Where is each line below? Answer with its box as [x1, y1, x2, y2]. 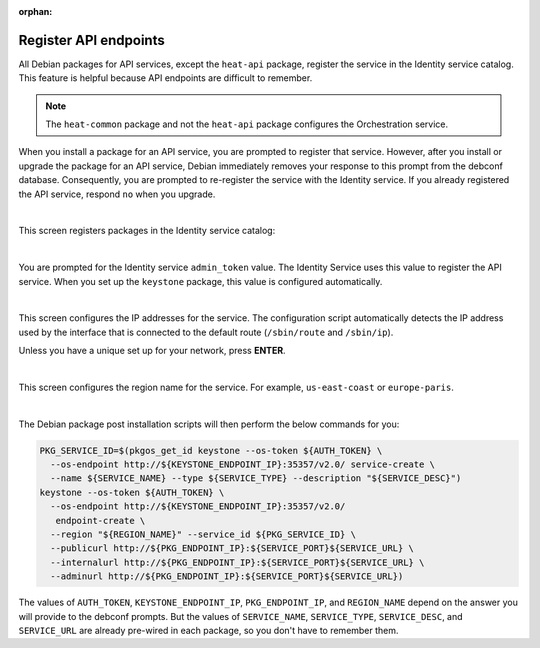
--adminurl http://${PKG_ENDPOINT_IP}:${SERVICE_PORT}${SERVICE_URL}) [50, 571, 404, 582]
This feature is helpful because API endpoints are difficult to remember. [18, 72, 313, 84]
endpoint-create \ [55, 515, 146, 526]
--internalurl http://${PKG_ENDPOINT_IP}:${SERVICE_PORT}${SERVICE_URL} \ [50, 556, 425, 568]
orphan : [18, 6, 53, 17]
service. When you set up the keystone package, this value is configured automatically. [18, 275, 383, 287]
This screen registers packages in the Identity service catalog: [18, 225, 276, 237]
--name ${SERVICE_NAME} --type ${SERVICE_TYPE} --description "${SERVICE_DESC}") [50, 473, 462, 484]
